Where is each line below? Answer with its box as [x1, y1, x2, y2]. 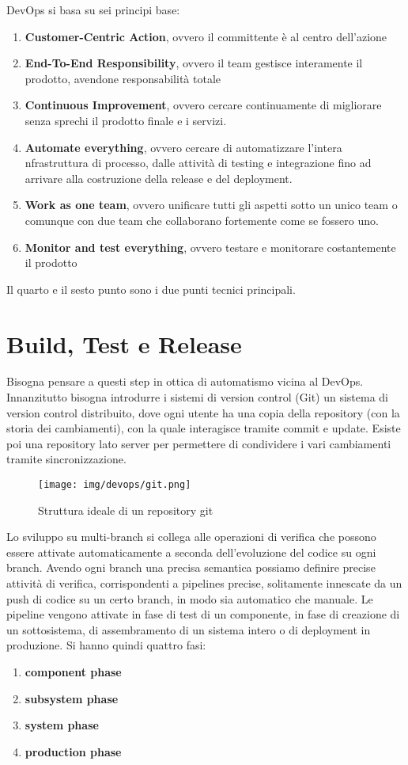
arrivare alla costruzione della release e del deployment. [25, 169, 293, 186]
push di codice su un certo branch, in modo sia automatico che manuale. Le [6, 590, 373, 607]
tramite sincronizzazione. [6, 451, 127, 467]
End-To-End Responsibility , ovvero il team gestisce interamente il [25, 55, 363, 71]
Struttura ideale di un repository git [38, 501, 213, 518]
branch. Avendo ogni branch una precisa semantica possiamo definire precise [6, 559, 376, 576]
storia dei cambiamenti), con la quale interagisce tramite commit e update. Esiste [6, 420, 401, 436]
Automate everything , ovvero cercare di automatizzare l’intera [25, 139, 342, 155]
